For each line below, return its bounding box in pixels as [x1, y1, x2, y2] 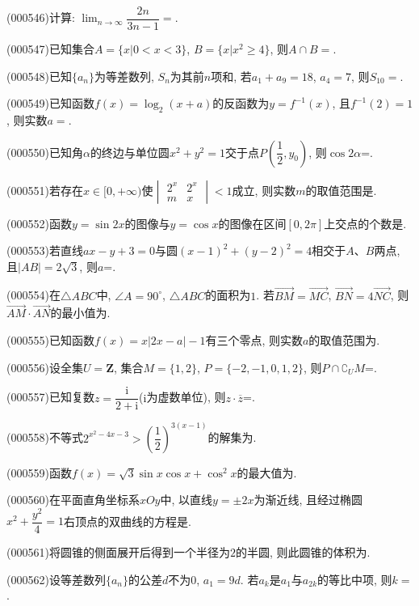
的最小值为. [50, 304, 111, 321]
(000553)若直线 [6, 242, 83, 259]
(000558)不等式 [6, 429, 83, 446]
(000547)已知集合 [6, 40, 94, 57]
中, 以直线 [160, 491, 213, 508]
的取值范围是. [305, 181, 377, 198]
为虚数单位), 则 [146, 388, 226, 405]
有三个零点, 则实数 [205, 332, 303, 349]
